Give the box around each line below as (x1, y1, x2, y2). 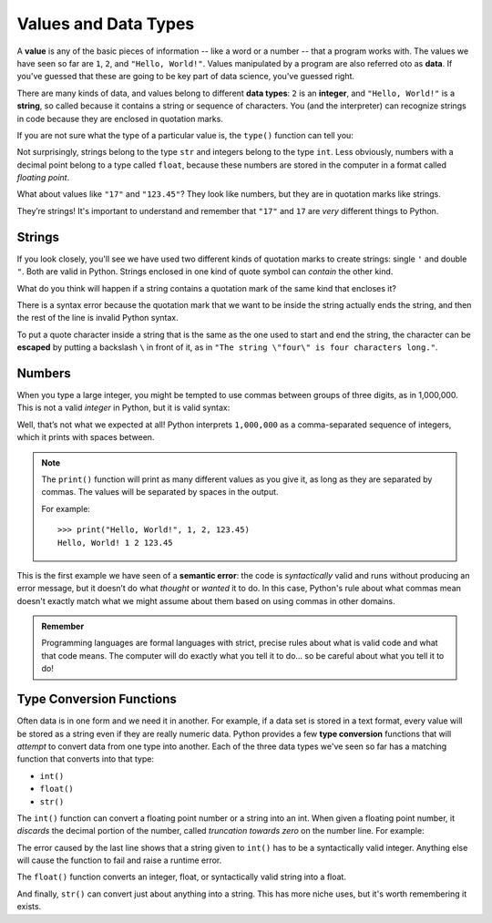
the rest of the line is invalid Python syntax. (16, 313, 179, 323)
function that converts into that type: (16, 754, 155, 764)
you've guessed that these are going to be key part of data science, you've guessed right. (16, 71, 355, 82)
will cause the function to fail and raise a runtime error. (16, 855, 222, 866)
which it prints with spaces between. (16, 432, 155, 443)
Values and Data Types (16, 14, 195, 34)
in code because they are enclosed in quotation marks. (16, 113, 223, 124)
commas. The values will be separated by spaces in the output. (41, 487, 279, 497)
